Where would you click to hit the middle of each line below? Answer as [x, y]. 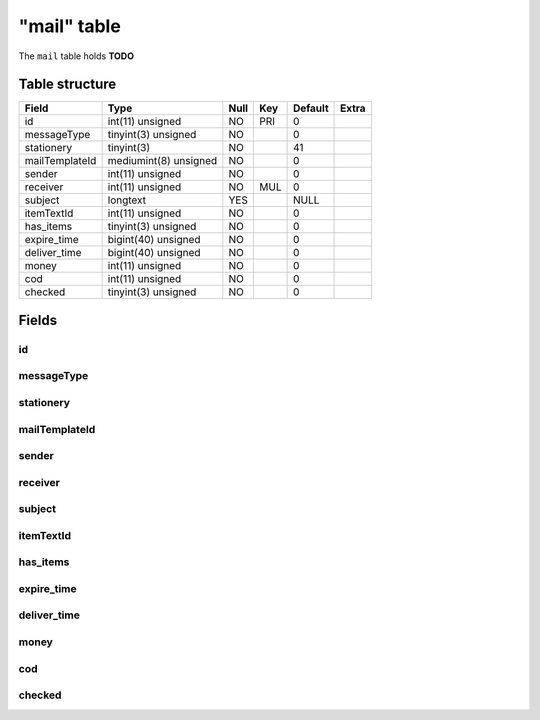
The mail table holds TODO [76, 56]
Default [310, 108]
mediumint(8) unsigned [162, 161]
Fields [38, 320]
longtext [127, 200]
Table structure [67, 84]
